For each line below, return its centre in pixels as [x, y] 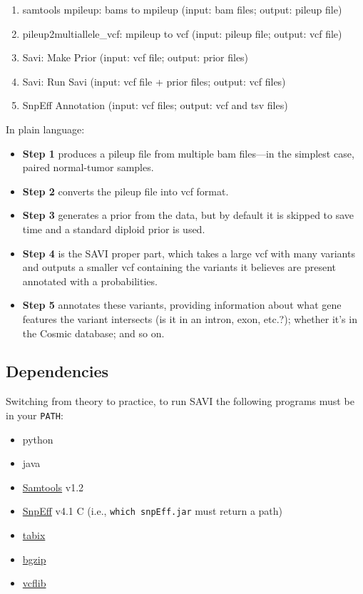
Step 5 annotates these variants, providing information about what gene [182, 305]
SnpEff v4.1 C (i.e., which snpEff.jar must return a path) [153, 511]
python [38, 439]
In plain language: [45, 129]
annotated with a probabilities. [90, 281]
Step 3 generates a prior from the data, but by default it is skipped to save [188, 215]
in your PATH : [35, 415]
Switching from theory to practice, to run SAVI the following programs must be [180, 401]
